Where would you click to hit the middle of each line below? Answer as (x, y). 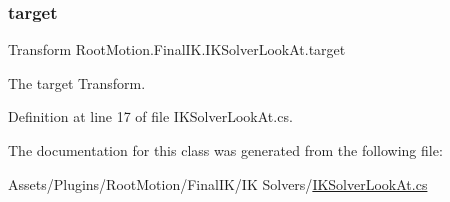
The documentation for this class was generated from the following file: (225, 150)
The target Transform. (77, 82)
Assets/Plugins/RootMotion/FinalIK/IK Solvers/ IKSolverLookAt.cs (218, 183)
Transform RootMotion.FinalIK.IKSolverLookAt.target (177, 49)
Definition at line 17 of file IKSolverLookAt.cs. (150, 116)
